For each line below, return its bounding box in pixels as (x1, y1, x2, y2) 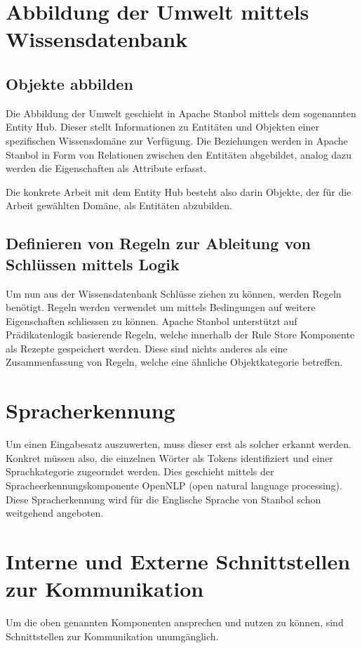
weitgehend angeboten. (6, 505, 104, 520)
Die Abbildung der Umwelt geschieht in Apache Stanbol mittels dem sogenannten (6, 105, 356, 120)
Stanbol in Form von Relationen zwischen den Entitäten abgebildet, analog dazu (6, 147, 352, 161)
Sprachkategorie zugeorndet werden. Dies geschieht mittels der (6, 464, 274, 479)
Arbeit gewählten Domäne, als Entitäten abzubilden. (6, 198, 232, 213)
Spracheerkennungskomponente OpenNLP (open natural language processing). (6, 477, 342, 492)
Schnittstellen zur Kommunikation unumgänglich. (6, 628, 219, 643)
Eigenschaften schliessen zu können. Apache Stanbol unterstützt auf (6, 313, 297, 328)
